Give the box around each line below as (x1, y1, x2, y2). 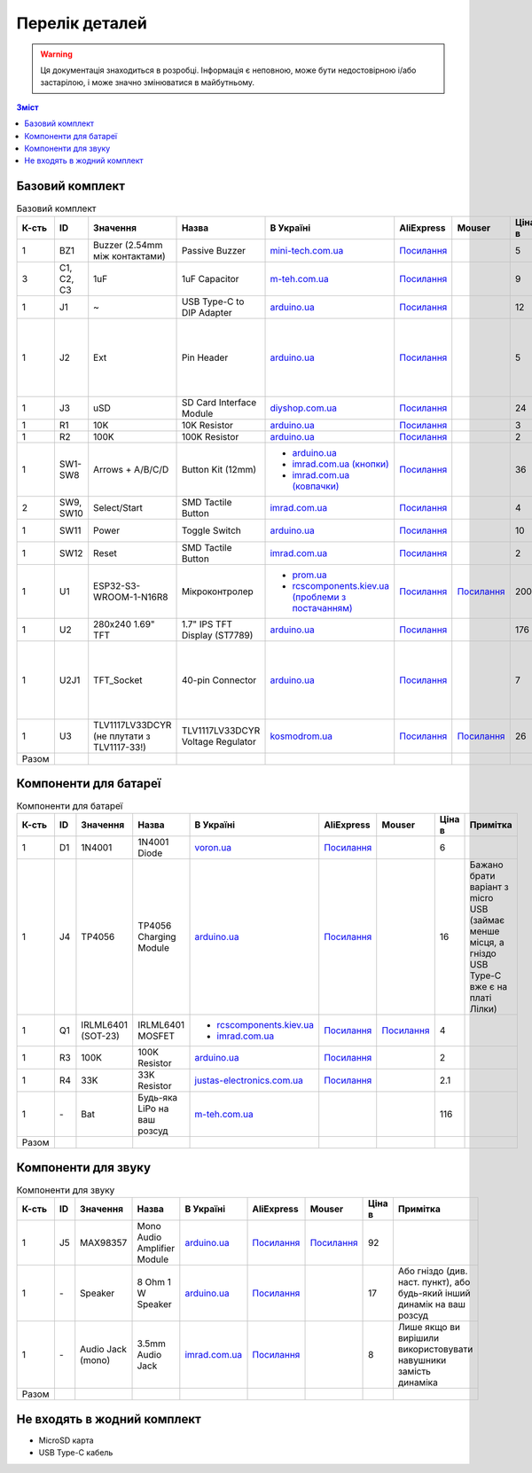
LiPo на (137, 1102, 169, 1115)
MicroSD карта (38, 1435, 94, 1446)
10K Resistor (181, 419, 234, 431)
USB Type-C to (181, 295, 245, 308)
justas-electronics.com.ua (194, 1074, 303, 1086)
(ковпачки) (292, 480, 340, 492)
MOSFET (137, 1030, 176, 1042)
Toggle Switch (181, 524, 241, 537)
